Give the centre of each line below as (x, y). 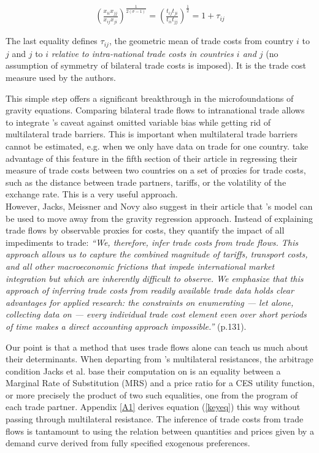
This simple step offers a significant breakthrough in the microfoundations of (150, 98)
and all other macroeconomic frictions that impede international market (140, 266)
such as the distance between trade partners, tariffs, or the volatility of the (146, 182)
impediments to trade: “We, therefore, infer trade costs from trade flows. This (152, 242)
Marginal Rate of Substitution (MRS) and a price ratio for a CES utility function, (160, 383)
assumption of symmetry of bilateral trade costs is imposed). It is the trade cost (156, 65)
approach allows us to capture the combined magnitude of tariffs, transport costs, (157, 254)
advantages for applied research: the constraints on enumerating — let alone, (150, 302)
